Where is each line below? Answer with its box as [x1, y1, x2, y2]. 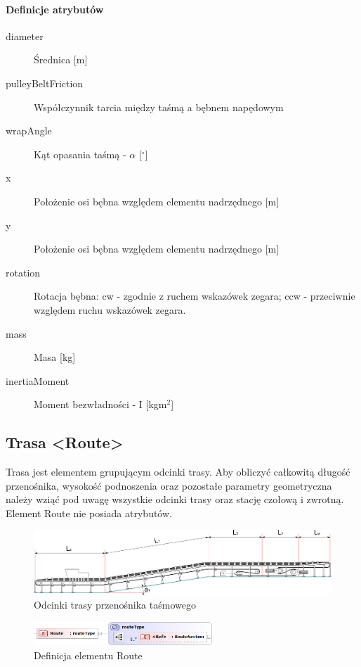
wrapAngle [6, 123, 52, 138]
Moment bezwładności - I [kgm [34, 397, 167, 412]
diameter [6, 28, 44, 43]
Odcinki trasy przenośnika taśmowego [34, 597, 196, 612]
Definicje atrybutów [6, 1, 104, 16]
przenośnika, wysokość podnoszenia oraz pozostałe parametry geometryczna [6, 478, 332, 493]
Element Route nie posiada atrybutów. [6, 505, 172, 520]
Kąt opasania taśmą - [34, 146, 126, 161]
